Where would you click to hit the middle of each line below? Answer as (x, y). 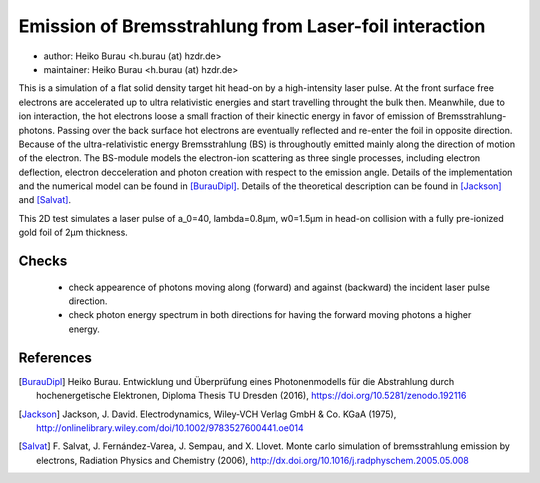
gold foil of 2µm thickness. (73, 232)
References (55, 357)
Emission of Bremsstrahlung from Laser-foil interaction (252, 26)
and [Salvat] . (45, 200)
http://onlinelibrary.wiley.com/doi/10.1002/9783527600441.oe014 (170, 427)
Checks (43, 261)
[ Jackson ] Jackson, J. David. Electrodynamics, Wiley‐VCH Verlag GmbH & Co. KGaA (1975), (207, 414)
